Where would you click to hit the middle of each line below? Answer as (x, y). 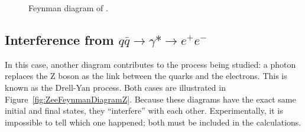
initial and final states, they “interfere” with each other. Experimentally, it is (144, 110)
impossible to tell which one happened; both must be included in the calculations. (153, 122)
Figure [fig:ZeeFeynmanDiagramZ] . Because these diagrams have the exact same (150, 99)
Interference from (59, 39)
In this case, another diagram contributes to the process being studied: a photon (150, 64)
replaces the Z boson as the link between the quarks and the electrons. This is (146, 76)
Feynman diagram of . (68, 8)
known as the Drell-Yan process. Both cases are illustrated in (115, 87)
